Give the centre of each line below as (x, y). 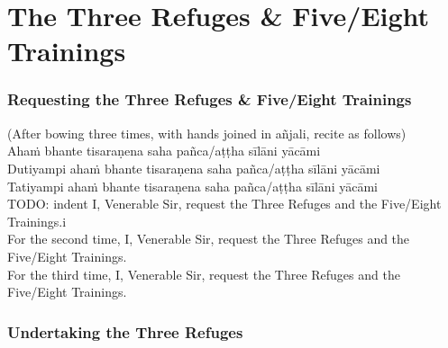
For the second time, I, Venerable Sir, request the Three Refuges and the (209, 239)
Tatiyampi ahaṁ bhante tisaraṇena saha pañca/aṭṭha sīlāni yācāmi (192, 186)
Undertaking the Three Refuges (125, 331)
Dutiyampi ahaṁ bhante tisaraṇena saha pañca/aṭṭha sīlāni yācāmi (194, 168)
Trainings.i (37, 221)
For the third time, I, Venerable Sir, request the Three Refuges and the (204, 274)
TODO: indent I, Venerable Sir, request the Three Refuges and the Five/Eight (224, 204)
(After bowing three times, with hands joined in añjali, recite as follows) (207, 133)
